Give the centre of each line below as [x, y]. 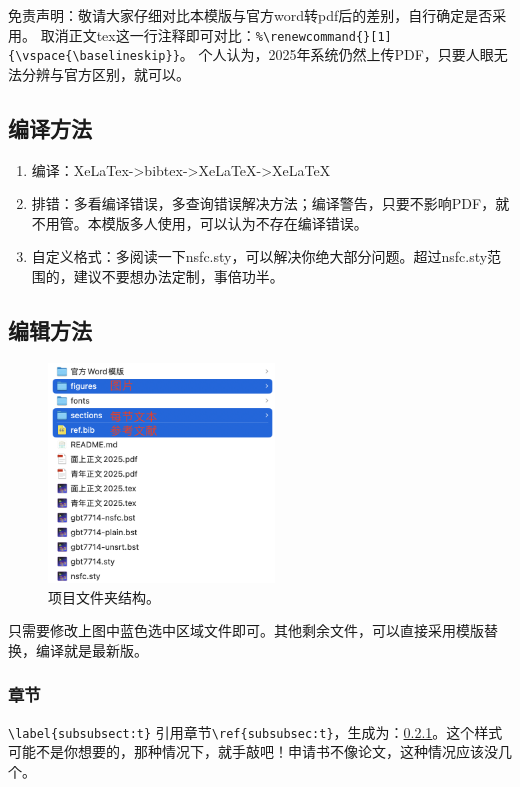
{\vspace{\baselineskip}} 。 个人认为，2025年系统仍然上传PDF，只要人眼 [251, 54]
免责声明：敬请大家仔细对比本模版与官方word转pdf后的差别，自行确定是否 [250, 15]
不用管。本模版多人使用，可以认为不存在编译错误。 [199, 222]
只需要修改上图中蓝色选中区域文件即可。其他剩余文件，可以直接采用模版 [246, 630]
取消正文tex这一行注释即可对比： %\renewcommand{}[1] [216, 34]
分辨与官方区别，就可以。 [105, 73]
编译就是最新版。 [91, 649]
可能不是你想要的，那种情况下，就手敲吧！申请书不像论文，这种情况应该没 [253, 751]
